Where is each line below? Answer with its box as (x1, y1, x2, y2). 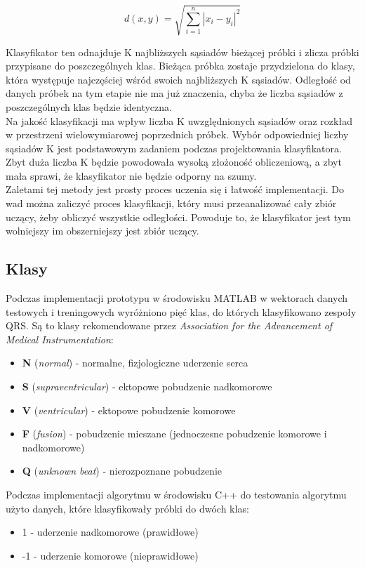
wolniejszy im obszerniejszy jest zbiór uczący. (6, 223, 199, 238)
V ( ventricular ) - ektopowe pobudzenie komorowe (22, 402, 236, 417)
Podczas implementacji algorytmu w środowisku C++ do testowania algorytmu (6, 487, 347, 501)
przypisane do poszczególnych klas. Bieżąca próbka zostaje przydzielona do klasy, (6, 58, 355, 73)
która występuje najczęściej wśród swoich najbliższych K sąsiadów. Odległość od (6, 72, 351, 86)
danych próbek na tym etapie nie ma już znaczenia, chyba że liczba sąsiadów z (6, 86, 343, 100)
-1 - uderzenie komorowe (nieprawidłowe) (22, 548, 199, 562)
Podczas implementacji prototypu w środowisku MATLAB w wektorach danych (6, 291, 348, 305)
